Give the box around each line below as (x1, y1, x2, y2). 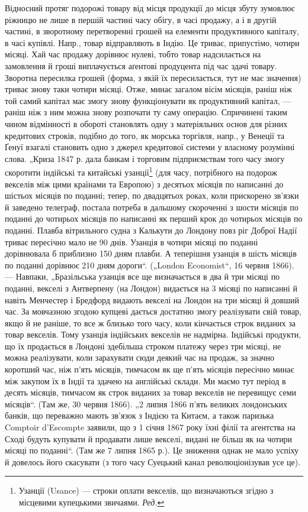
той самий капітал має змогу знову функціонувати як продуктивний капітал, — (5, 94, 291, 106)
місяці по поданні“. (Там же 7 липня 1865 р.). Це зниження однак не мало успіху (5, 444, 299, 456)
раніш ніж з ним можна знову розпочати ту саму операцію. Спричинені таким (5, 106, 287, 118)
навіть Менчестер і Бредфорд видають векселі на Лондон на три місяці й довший (5, 293, 299, 306)
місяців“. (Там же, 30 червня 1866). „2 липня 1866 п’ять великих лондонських (5, 397, 288, 410)
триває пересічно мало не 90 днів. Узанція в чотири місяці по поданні (5, 235, 258, 248)
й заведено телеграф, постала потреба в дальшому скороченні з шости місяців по (5, 200, 299, 213)
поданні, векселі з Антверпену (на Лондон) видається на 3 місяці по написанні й (5, 281, 297, 294)
